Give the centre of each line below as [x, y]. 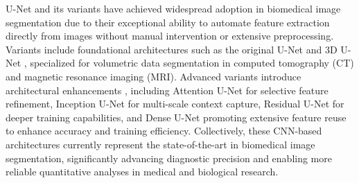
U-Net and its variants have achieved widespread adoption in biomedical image [173, 8]
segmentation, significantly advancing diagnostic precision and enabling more [169, 158]
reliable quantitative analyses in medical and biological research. [142, 172]
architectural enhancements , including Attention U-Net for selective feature [167, 90]
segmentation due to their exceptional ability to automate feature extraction [168, 22]
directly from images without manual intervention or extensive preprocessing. [170, 36]
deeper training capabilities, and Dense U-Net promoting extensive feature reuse [176, 117]
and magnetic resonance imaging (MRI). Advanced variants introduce [154, 76]
